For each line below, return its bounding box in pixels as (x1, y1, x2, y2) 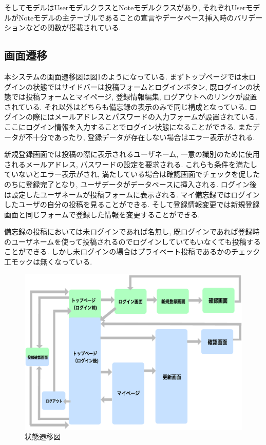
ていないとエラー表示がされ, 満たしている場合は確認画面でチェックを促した (4, 169, 260, 179)
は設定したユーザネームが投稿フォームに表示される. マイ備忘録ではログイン (4, 189, 260, 199)
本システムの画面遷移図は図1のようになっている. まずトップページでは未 (4, 71, 249, 82)
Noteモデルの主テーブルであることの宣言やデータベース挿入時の (18, 12, 234, 23)
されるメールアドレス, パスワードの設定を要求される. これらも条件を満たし (4, 158, 258, 169)
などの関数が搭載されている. (25, 22, 121, 33)
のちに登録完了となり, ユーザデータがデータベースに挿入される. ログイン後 (4, 178, 257, 189)
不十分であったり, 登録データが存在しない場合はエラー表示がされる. (25, 131, 255, 142)
